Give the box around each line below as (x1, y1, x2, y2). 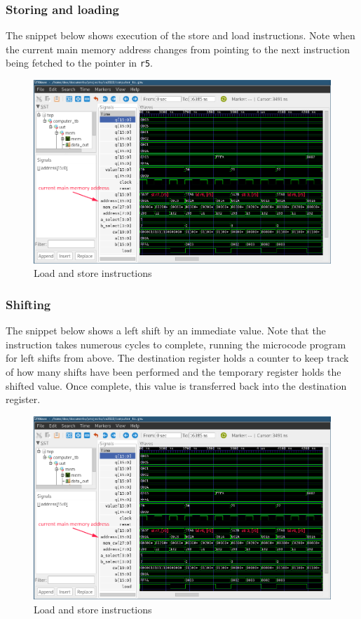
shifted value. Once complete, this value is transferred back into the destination (6, 378, 347, 393)
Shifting (6, 295, 51, 313)
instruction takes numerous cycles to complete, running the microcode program (6, 336, 346, 351)
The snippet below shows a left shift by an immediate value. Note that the (6, 323, 326, 338)
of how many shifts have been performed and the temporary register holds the (6, 364, 341, 379)
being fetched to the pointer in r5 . (6, 55, 154, 70)
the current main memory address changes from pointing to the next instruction (6, 41, 350, 56)
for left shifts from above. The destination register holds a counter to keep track (6, 351, 349, 365)
